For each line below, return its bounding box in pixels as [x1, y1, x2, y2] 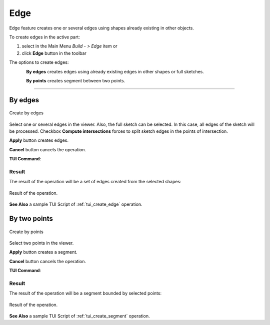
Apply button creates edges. [9, 137, 68, 143]
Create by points [9, 229, 43, 235]
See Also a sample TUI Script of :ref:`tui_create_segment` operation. [9, 313, 150, 319]
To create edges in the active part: [9, 34, 80, 40]
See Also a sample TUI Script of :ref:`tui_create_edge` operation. [9, 201, 142, 207]
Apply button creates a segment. [9, 249, 77, 255]
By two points [9, 214, 53, 223]
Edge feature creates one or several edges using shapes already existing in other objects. [9, 25, 194, 31]
